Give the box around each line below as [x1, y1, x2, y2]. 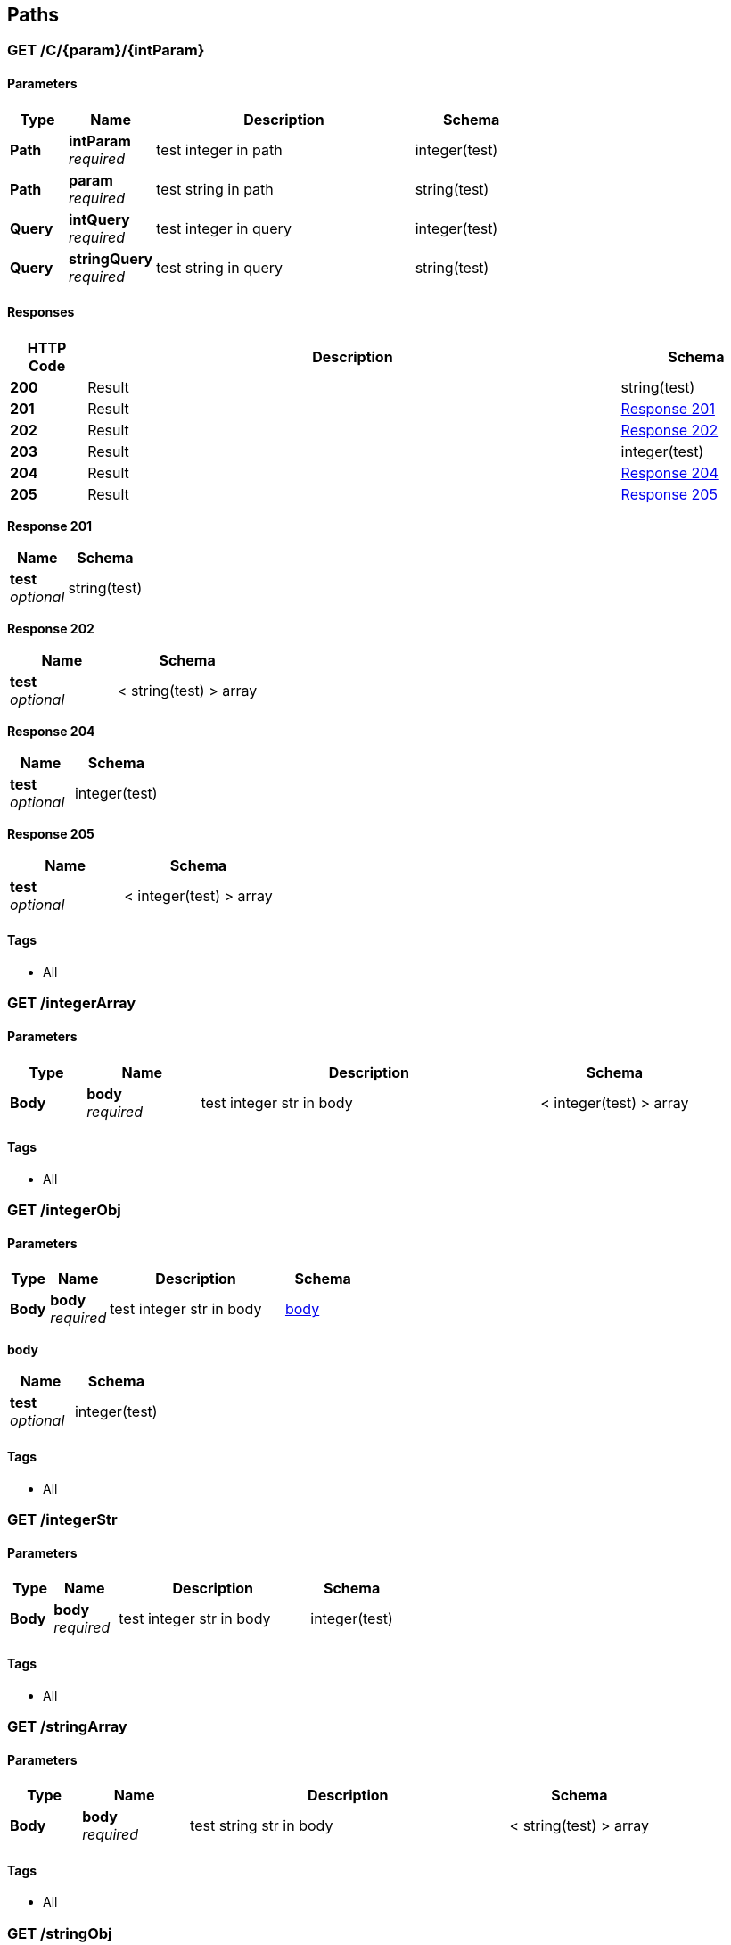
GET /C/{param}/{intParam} [7, 41, 205, 60]
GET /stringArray [7, 1717, 127, 1735]
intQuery [69, 210, 130, 228]
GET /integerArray [7, 994, 136, 1013]
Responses [7, 304, 75, 320]
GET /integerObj [7, 1201, 121, 1220]
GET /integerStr [7, 1510, 118, 1529]
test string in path [156, 179, 274, 198]
